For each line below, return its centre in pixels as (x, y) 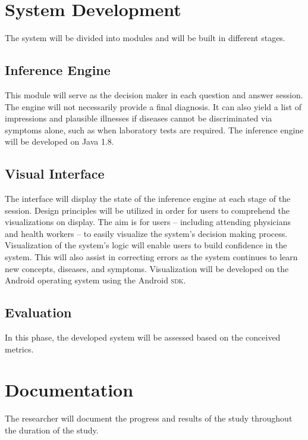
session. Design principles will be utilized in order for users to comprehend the (147, 210)
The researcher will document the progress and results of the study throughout (149, 418)
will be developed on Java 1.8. (59, 141)
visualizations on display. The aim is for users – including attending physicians (148, 222)
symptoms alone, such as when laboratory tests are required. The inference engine (154, 129)
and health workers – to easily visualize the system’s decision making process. (146, 233)
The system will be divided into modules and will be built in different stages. (145, 38)
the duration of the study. (52, 430)
